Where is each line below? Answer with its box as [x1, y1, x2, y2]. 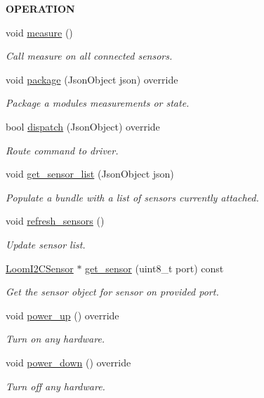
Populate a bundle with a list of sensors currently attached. [6, 190, 259, 204]
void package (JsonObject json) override [6, 72, 178, 86]
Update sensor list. [6, 237, 86, 251]
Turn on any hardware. [6, 331, 105, 346]
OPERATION [6, 1, 75, 15]
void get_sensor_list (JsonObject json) [6, 166, 174, 181]
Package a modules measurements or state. [6, 95, 190, 110]
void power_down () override [6, 354, 131, 369]
